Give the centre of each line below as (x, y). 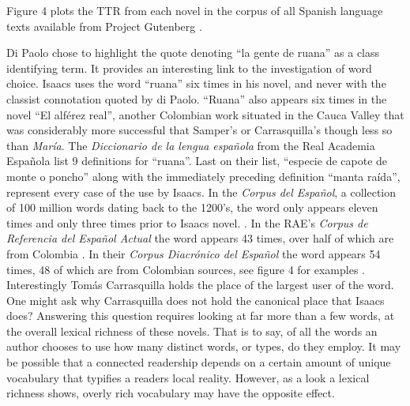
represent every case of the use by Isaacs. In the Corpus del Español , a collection (201, 192)
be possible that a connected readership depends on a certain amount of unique (199, 362)
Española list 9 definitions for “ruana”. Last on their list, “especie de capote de (197, 161)
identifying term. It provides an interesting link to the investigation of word (189, 68)
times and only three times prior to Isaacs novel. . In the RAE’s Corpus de (187, 222)
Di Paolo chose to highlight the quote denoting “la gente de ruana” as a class (193, 53)
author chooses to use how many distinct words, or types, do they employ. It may (204, 346)
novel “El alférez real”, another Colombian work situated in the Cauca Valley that (205, 114)
